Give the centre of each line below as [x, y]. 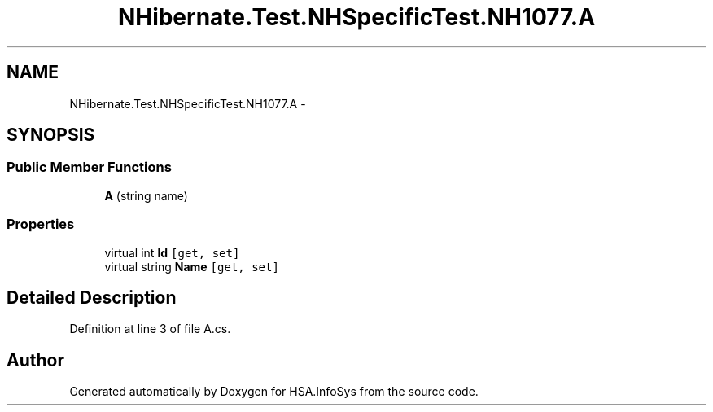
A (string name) [146, 195]
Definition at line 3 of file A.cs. [150, 329]
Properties [41, 224]
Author [35, 360]
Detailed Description [92, 297]
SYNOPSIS [51, 135]
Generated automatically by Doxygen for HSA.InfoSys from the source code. [274, 392]
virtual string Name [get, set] [192, 266]
